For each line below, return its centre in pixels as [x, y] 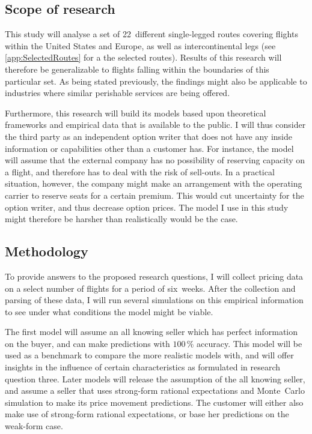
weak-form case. [34, 426]
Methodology [47, 251]
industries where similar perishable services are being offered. [118, 93]
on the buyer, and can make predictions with [87, 343]
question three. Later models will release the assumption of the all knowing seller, [155, 378]
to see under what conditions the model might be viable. [109, 311]
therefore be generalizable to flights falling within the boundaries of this [137, 69]
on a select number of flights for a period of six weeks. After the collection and [150, 288]
